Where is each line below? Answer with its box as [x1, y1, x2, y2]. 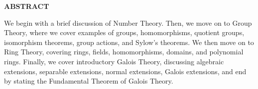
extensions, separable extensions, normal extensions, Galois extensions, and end [4, 66, 247, 76]
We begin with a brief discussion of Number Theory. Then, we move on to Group [4, 17, 252, 28]
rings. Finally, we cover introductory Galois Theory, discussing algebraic [4, 56, 224, 66]
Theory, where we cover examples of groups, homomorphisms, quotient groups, [4, 27, 245, 38]
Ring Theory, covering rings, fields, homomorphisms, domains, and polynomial [4, 46, 244, 57]
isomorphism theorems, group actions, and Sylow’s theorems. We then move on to [4, 37, 254, 47]
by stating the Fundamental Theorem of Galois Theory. [4, 76, 173, 86]
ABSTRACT [4, 1, 49, 11]
